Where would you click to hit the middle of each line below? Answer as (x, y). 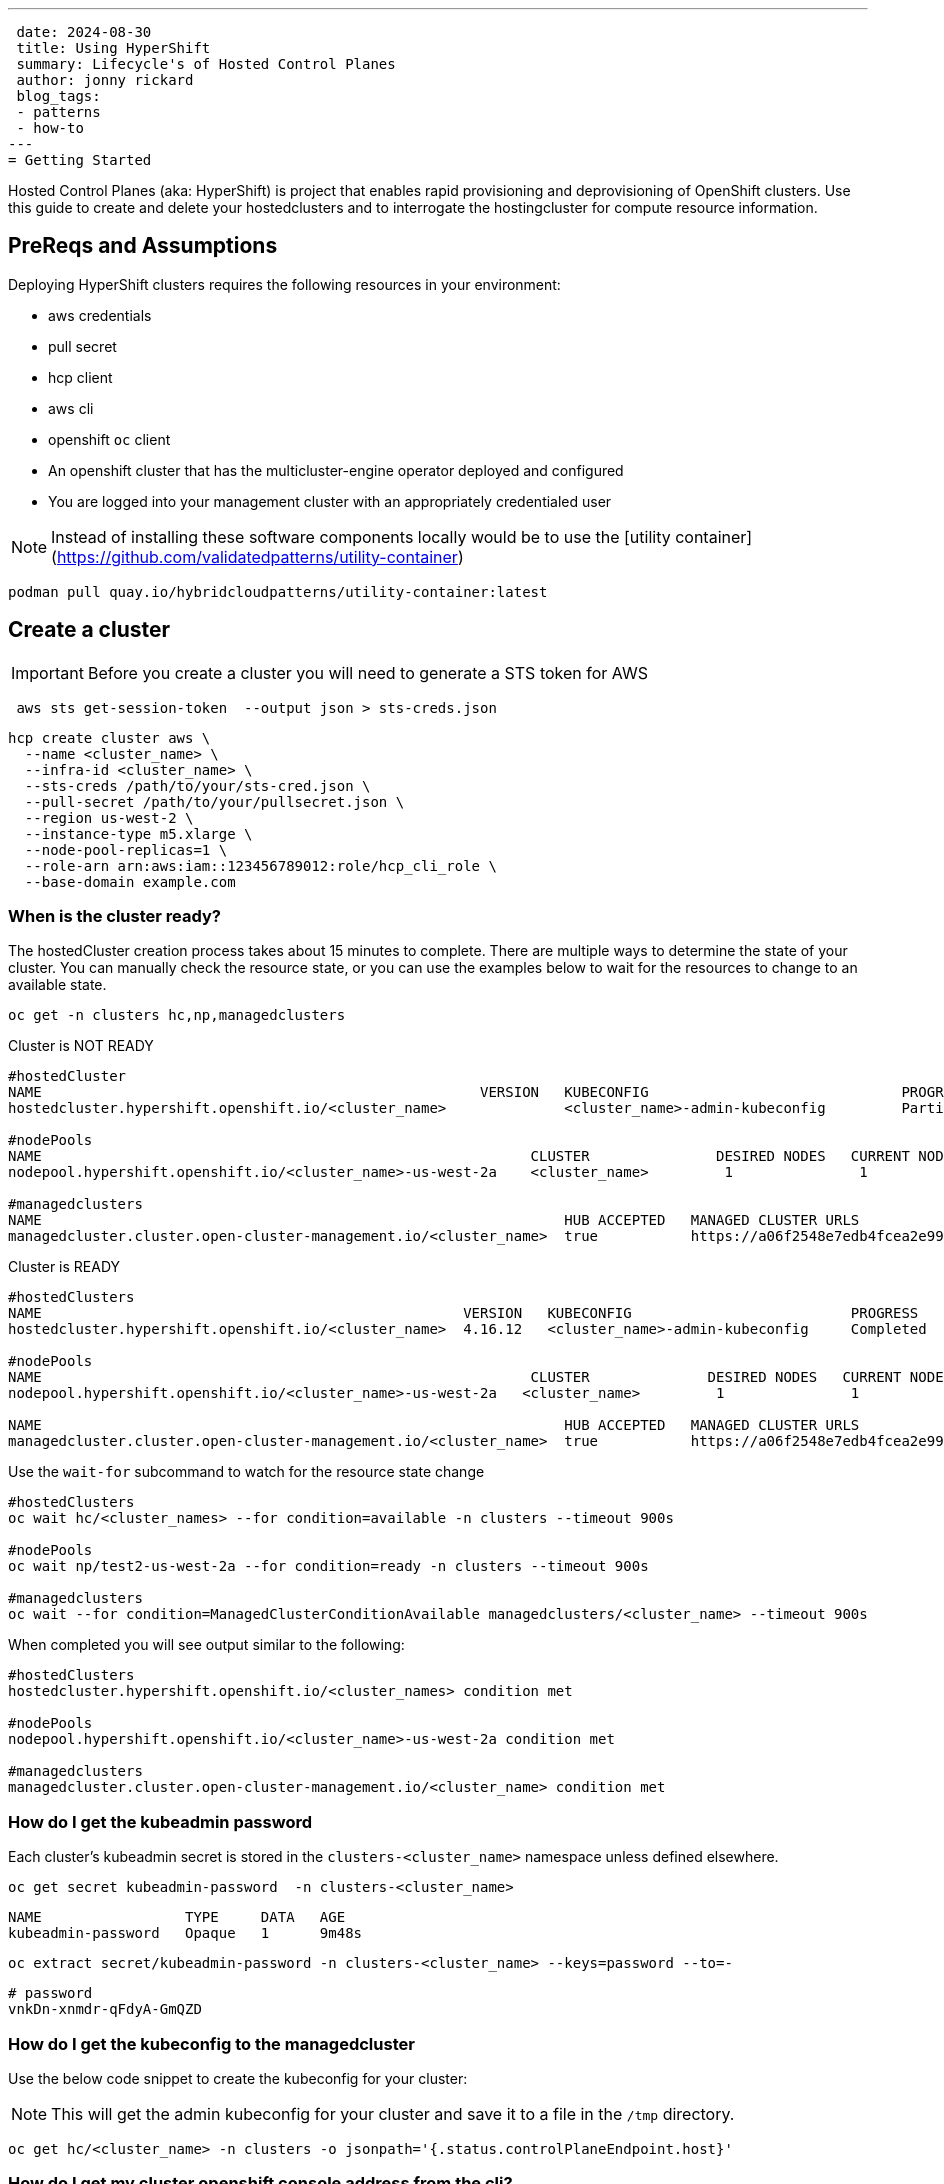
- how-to (50, 128)
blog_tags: (58, 96)
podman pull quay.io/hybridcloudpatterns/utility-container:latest (278, 591)
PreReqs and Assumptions (143, 246)
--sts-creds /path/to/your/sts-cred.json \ (197, 785)
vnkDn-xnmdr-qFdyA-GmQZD (105, 2009)
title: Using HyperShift (113, 48)
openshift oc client (109, 439)
